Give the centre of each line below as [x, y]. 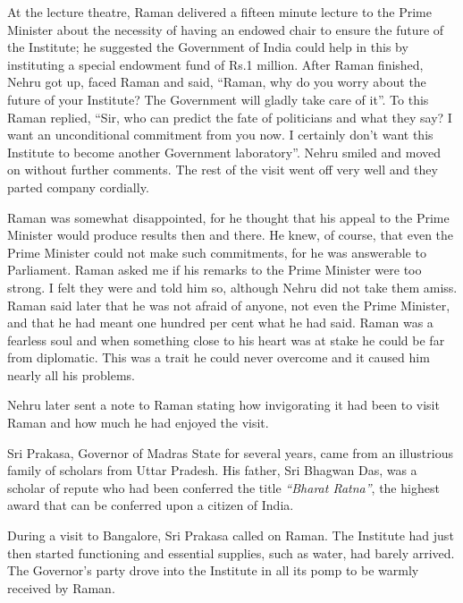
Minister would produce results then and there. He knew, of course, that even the [231, 235]
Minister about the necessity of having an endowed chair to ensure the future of [226, 29]
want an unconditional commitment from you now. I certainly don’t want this [220, 135]
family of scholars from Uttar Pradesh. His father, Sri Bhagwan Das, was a [212, 470]
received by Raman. [61, 587]
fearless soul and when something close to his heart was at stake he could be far [226, 340]
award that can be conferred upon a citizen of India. [151, 505]
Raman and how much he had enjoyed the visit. [138, 423]
